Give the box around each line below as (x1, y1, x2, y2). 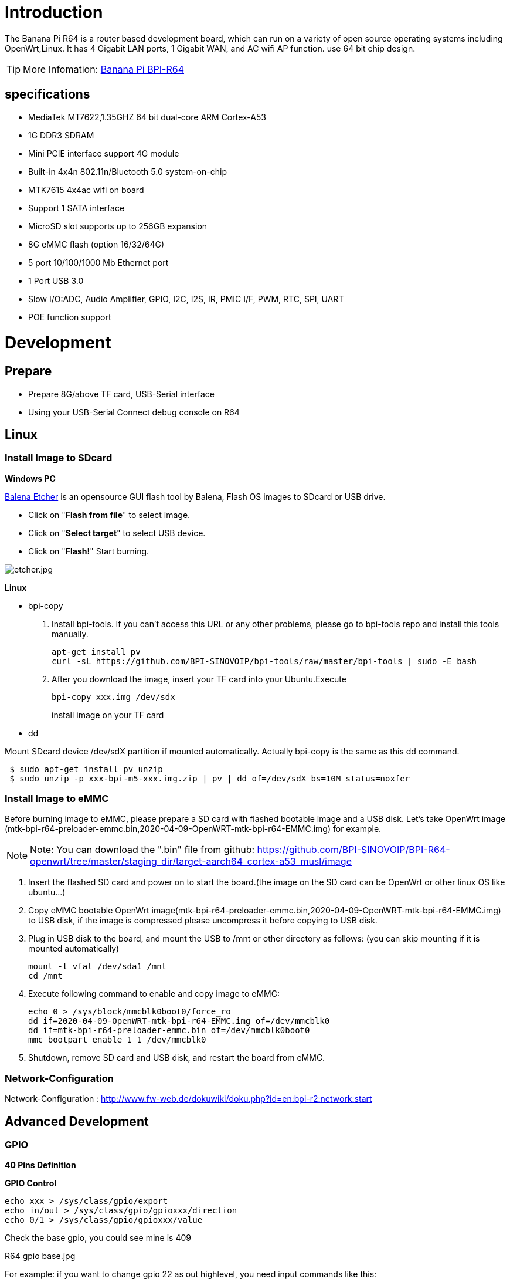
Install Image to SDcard (5, 452, 113, 464)
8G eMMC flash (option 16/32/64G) (28, 239, 165, 249)
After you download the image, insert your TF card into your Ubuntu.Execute (52, 674, 346, 684)
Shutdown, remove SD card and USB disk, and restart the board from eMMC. (28, 1053, 325, 1063)
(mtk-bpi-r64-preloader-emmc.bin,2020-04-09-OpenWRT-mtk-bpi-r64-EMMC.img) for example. (5, 824, 382, 834)
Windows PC (5, 473, 56, 483)
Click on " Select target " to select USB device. (28, 527, 206, 538)
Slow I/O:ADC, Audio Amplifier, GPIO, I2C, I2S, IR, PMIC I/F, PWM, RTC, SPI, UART (28, 293, 344, 304)
